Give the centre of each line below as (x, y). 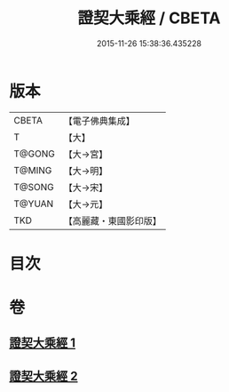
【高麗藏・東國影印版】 (112, 220)
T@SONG (34, 187)
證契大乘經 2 (43, 376)
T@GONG (34, 154)
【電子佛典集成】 (99, 121)
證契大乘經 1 (43, 343)
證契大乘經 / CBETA (149, 18)
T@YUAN (34, 204)
